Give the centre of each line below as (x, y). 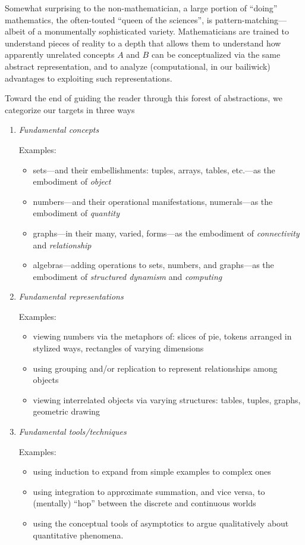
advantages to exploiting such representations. (89, 78)
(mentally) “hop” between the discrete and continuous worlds (144, 503)
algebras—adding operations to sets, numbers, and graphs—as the (153, 265)
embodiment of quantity (76, 213)
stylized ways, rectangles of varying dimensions (118, 348)
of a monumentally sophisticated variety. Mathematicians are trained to (158, 31)
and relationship (62, 245)
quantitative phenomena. (78, 535)
